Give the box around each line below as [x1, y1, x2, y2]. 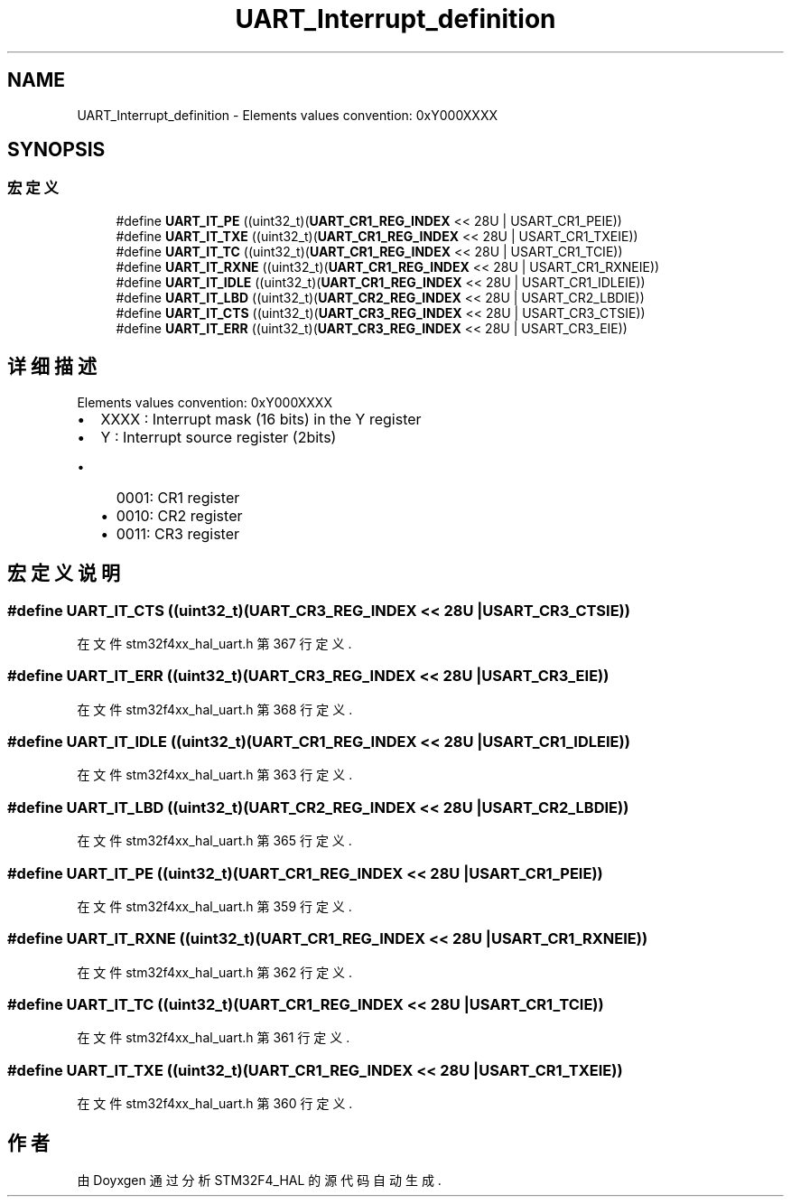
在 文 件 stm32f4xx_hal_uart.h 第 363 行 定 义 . [77, 767, 353, 783]
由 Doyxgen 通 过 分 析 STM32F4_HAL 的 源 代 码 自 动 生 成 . [77, 1171, 442, 1188]
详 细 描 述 [7, 355, 97, 378]
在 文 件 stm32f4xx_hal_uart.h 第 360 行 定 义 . [77, 1096, 353, 1112]
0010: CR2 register [116, 506, 243, 525]
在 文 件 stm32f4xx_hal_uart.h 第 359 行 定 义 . [77, 898, 352, 914]
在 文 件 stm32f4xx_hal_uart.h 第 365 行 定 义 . [77, 833, 352, 849]
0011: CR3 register [116, 524, 240, 543]
